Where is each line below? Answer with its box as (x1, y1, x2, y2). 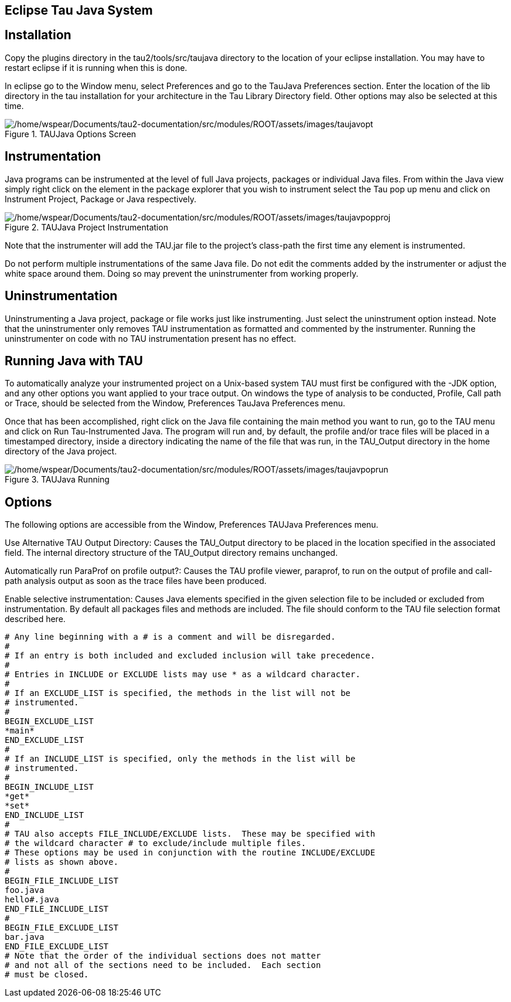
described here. (5, 614, 66, 624)
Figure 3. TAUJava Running (5, 474, 110, 485)
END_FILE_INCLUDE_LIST (5, 904, 109, 914)
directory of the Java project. (5, 446, 117, 457)
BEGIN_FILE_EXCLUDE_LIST (5, 923, 118, 933)
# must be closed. (5, 970, 89, 980)
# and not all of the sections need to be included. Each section (5, 960, 321, 970)
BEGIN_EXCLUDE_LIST (5, 716, 94, 726)
